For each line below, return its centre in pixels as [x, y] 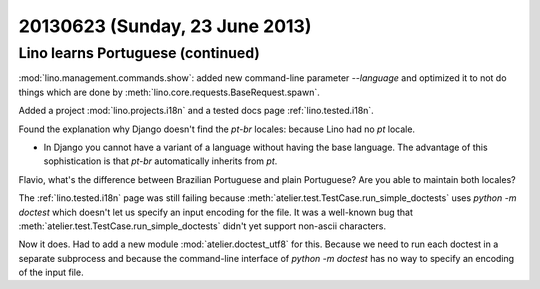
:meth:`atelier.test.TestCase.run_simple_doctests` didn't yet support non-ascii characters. [202, 226]
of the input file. [51, 272]
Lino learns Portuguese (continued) [139, 53]
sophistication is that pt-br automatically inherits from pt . [160, 161]
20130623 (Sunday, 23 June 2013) [165, 26]
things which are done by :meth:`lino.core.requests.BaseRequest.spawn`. [169, 92]
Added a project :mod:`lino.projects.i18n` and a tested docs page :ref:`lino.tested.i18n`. [196, 111]
